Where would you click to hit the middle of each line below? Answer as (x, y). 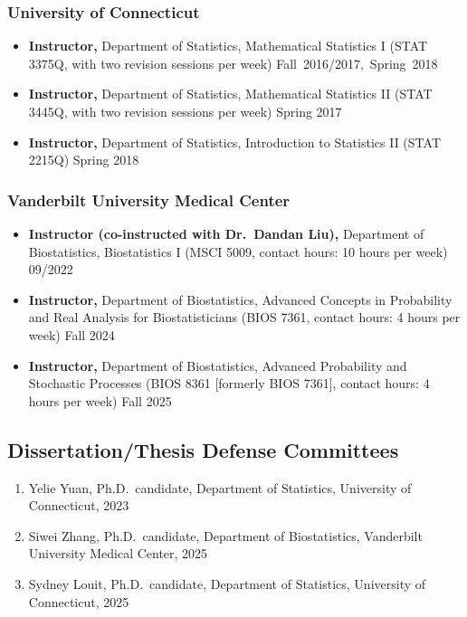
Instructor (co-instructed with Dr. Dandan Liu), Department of (226, 233)
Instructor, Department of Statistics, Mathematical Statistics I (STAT (228, 46)
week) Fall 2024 (71, 334)
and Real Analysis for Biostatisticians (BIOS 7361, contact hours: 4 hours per (244, 317)
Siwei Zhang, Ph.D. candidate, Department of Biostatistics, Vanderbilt (225, 535)
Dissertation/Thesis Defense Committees (203, 449)
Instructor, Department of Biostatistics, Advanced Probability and (218, 365)
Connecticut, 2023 (79, 505)
